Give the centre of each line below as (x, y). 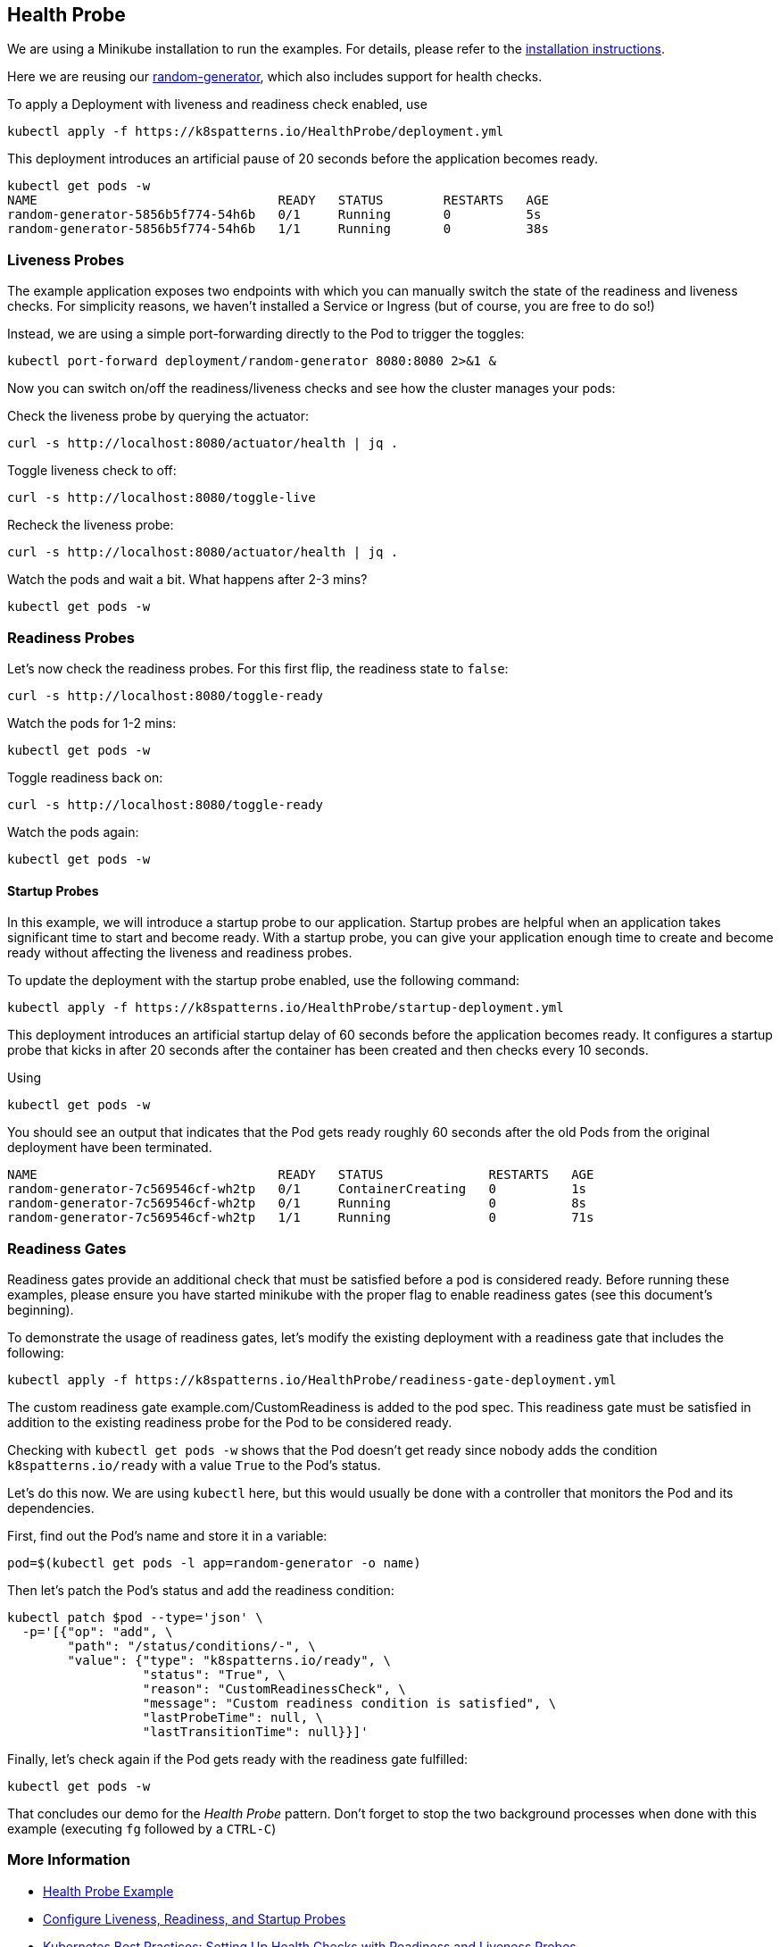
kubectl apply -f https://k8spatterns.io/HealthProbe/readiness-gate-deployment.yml (312, 1379)
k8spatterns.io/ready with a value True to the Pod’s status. (194, 1465)
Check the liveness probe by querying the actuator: (158, 416)
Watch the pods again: (73, 831)
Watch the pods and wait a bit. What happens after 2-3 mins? (187, 580)
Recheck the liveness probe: (91, 525)
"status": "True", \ (214, 1674)
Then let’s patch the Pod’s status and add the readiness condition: (201, 1590)
